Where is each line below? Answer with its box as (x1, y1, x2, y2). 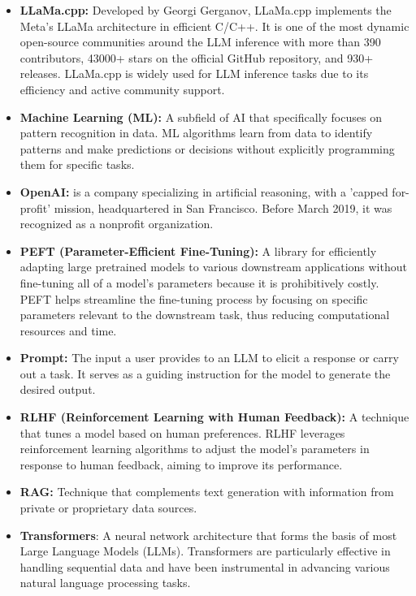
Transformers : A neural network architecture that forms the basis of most (19, 526, 397, 543)
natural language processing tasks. (19, 574, 191, 591)
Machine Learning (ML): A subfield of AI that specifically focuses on (19, 108, 382, 125)
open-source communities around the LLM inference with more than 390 (19, 33, 381, 50)
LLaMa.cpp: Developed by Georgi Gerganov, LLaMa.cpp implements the (19, 2, 392, 18)
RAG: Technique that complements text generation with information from (19, 483, 394, 500)
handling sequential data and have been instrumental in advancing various (19, 558, 390, 575)
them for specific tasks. (19, 156, 135, 173)
